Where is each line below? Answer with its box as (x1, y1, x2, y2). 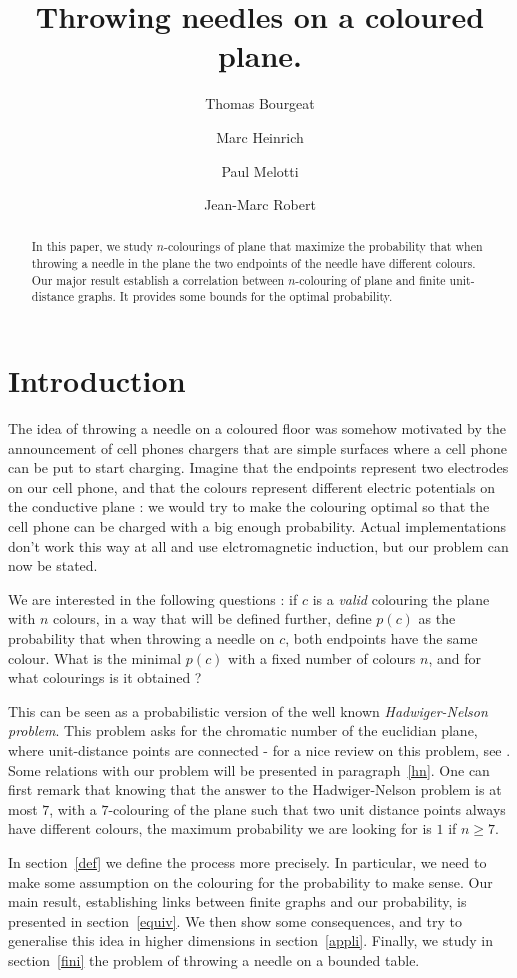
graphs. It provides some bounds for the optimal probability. (78, 288, 393, 305)
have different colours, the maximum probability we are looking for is (8, 818, 432, 839)
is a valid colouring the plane (312, 588, 490, 609)
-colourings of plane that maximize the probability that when (163, 238, 483, 255)
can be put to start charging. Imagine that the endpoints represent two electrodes (8, 457, 509, 478)
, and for (428, 647, 481, 668)
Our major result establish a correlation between (31, 271, 285, 288)
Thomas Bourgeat (205, 93, 315, 114)
